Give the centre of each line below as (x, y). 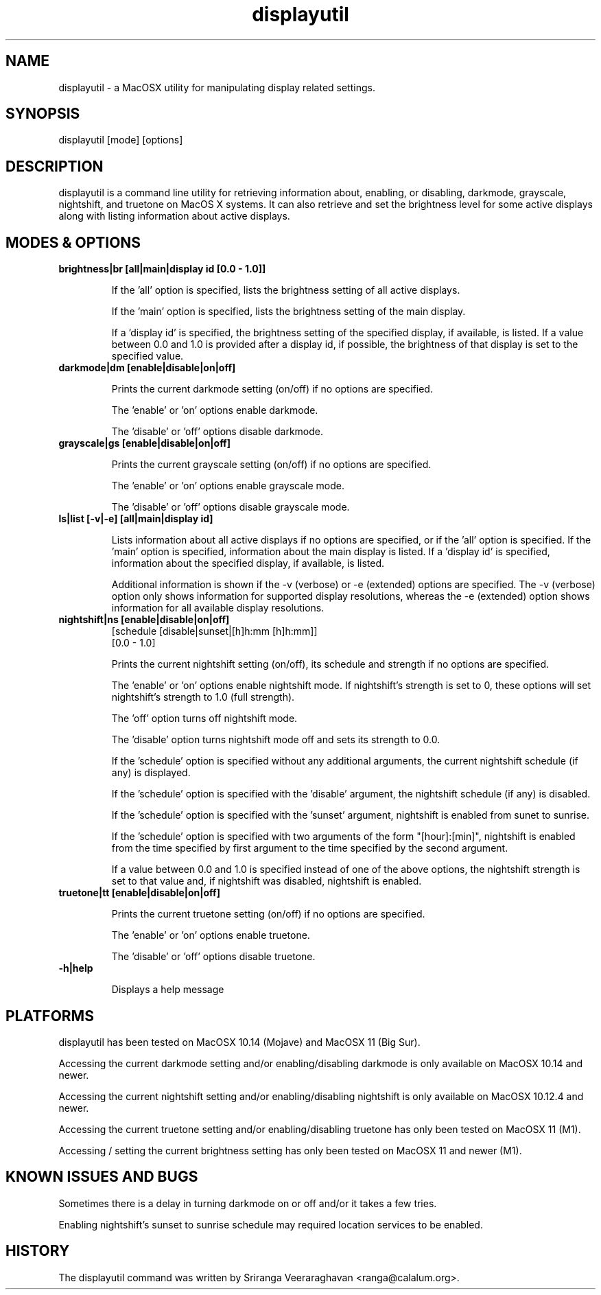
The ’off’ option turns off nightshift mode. (204, 719)
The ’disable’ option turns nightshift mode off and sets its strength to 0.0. (276, 740)
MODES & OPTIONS (73, 242)
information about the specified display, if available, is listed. (248, 563)
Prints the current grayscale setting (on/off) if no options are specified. (271, 465)
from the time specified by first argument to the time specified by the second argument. (310, 848)
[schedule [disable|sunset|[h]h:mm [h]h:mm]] (214, 631)
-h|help (76, 968)
